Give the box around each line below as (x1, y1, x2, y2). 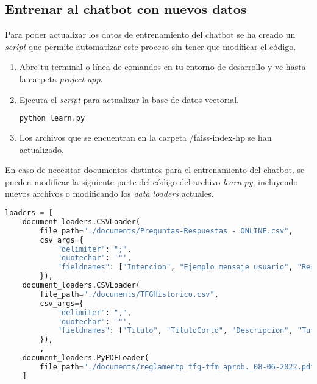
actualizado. (19, 143, 64, 155)
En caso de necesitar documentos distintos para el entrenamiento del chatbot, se (5, 163, 305, 176)
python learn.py (19, 114, 85, 123)
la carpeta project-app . (19, 72, 103, 85)
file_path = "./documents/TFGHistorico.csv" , (40, 290, 219, 299)
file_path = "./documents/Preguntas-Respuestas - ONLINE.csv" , (40, 226, 293, 235)
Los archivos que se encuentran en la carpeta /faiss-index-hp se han (19, 131, 272, 144)
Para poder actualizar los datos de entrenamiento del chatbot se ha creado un (5, 28, 296, 41)
